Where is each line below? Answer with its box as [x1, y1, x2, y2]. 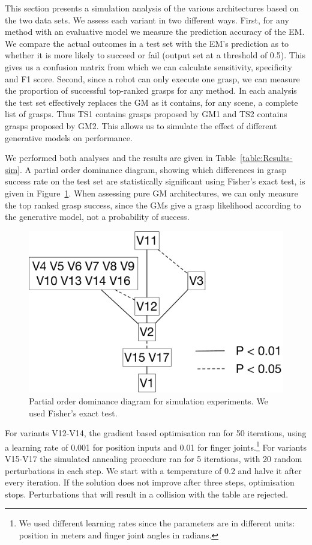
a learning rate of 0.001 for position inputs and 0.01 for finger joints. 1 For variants [5, 439, 307, 453]
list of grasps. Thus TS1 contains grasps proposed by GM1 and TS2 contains [5, 108, 287, 120]
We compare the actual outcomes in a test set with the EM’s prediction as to [5, 37, 289, 49]
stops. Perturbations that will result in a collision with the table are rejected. [5, 487, 289, 500]
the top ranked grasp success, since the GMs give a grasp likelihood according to [5, 198, 301, 211]
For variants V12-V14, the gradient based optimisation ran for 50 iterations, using [5, 427, 307, 439]
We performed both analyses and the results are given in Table [5, 151, 236, 164]
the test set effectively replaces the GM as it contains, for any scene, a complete [5, 96, 298, 108]
